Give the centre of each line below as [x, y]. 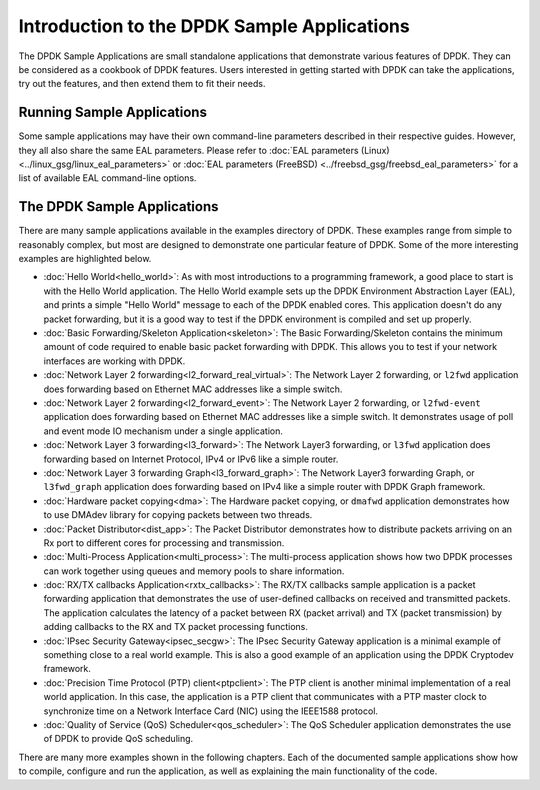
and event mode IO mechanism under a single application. [163, 431]
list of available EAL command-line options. [107, 178]
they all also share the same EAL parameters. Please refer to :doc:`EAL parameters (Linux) [204, 150]
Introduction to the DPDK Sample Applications [214, 26]
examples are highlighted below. [85, 259]
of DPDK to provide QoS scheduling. [118, 739]
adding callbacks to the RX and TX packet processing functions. [176, 627]
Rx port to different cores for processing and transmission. [164, 542]
